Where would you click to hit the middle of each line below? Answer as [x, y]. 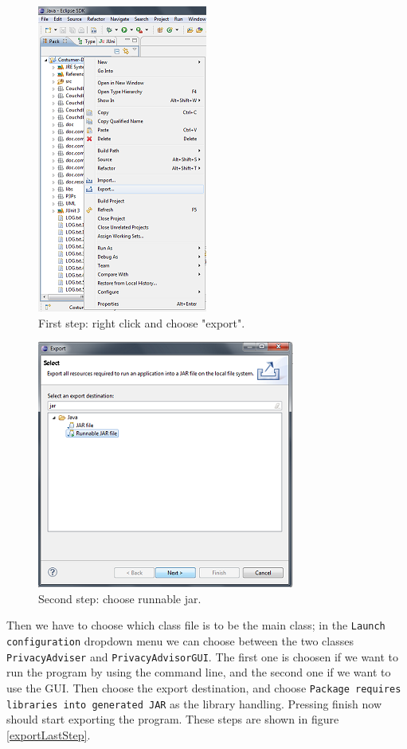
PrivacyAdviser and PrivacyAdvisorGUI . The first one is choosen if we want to [203, 656]
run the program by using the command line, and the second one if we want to [199, 672]
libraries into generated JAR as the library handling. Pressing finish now [194, 703]
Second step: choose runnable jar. [120, 598]
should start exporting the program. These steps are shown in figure [173, 719]
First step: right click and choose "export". [142, 322]
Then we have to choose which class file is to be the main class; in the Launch [196, 625]
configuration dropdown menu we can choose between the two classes [180, 641]
